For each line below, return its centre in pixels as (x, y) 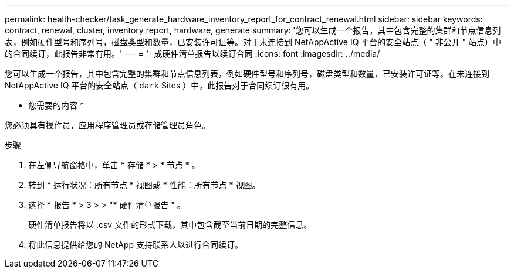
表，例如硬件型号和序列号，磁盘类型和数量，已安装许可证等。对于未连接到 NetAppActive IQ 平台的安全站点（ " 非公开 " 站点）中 (253, 42)
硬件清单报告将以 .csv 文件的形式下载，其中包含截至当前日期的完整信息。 (170, 225)
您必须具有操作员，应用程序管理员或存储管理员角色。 (107, 125)
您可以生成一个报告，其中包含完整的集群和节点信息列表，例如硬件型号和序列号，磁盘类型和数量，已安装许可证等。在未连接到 (247, 74)
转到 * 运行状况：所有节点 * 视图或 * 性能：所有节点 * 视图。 (144, 185)
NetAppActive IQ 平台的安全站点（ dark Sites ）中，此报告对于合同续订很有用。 (160, 85)
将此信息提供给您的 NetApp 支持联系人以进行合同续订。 (136, 245)
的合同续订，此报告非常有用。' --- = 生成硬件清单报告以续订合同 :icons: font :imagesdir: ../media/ (192, 54)
